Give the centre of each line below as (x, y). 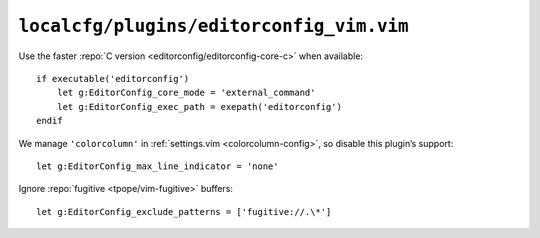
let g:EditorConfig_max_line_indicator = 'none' (157, 166)
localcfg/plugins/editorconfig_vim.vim (213, 26)
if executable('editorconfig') (113, 78)
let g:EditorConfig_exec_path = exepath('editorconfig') (199, 106)
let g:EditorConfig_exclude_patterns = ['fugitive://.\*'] (184, 211)
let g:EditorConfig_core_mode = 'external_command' (186, 93)
